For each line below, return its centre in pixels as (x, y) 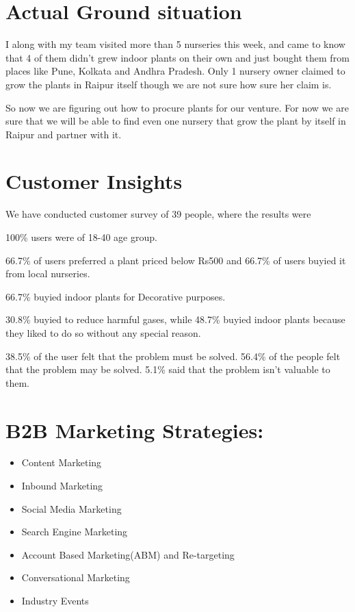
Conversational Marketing (76, 577)
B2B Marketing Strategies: (135, 430)
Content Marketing (62, 462)
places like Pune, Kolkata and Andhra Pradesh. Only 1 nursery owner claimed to (175, 71)
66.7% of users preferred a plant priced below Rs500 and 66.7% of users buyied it (176, 260)
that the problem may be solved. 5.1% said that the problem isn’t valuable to (168, 369)
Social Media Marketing (71, 508)
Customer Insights (94, 181)
